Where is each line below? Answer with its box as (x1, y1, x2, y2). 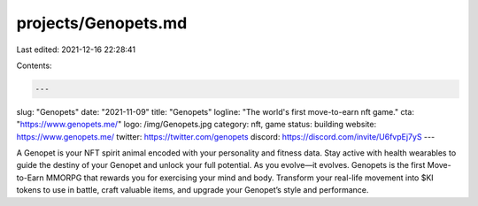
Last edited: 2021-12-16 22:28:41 (16, 44, 136, 55)
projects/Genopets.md (16, 13, 188, 33)
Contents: (16, 60, 52, 71)
